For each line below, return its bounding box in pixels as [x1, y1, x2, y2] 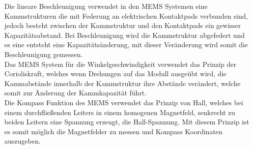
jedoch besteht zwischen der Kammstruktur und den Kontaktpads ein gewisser [4, 20, 241, 30]
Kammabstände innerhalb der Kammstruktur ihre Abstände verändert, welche [4, 78, 241, 88]
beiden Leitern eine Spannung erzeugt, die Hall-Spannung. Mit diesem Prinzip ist [4, 117, 250, 127]
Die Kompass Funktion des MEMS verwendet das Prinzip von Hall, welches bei [4, 97, 243, 107]
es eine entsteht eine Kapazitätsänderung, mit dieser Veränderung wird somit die [4, 39, 248, 50]
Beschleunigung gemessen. [4, 49, 83, 59]
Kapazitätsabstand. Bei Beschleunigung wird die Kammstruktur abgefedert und [4, 30, 245, 40]
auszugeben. [4, 136, 41, 146]
